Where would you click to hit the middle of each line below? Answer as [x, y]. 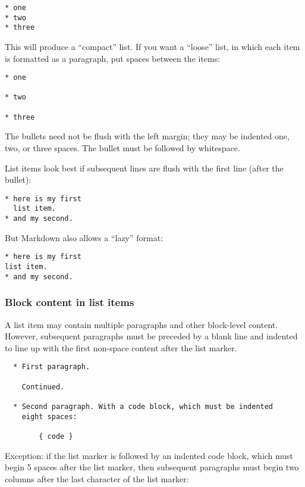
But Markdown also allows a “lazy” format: [84, 237]
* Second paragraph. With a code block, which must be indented [143, 406]
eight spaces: [49, 416]
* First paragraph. [52, 367]
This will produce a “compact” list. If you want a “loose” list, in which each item [152, 46]
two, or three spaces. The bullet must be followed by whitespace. [122, 148]
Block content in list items [70, 302]
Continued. [43, 387]
